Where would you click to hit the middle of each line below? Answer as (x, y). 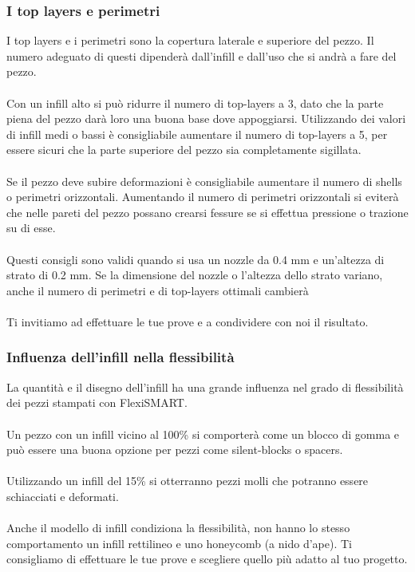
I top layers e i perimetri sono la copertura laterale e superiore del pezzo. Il (190, 40)
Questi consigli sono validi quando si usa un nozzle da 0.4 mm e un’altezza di (196, 259)
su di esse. (31, 228)
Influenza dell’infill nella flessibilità (121, 357)
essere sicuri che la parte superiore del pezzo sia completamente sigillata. (184, 150)
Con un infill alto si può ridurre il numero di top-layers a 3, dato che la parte (195, 103)
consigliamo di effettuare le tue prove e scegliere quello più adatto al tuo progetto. (207, 559)
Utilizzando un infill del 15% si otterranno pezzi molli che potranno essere (188, 481)
